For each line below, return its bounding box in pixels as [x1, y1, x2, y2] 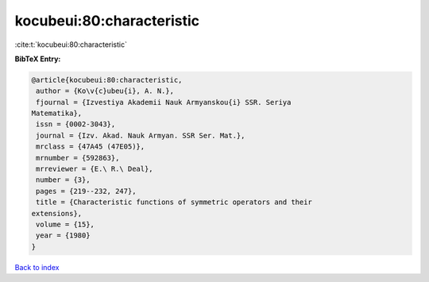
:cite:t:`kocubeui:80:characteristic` [14, 40, 127, 49]
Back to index [14, 262, 60, 272]
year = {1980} [36, 231, 91, 240]
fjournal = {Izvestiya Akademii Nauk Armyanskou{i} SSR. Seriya [36, 98, 292, 106]
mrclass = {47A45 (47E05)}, [36, 142, 145, 151]
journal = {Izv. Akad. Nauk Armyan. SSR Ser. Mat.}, [36, 131, 245, 140]
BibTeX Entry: [14, 54, 61, 64]
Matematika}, [31, 109, 83, 118]
